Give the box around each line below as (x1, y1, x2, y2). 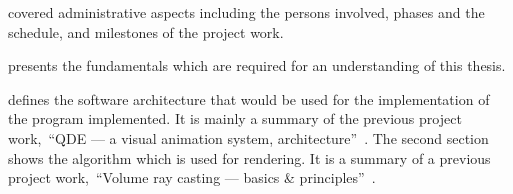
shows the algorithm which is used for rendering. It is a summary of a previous (8, 147, 491, 168)
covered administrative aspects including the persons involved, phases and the (8, 2, 485, 22)
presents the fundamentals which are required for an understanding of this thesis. (8, 55, 506, 76)
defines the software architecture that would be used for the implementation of (8, 88, 490, 109)
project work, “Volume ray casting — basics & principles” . (8, 167, 376, 188)
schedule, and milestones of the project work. (8, 21, 284, 42)
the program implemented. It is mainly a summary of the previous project (8, 108, 462, 129)
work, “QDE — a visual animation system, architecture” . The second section (8, 127, 489, 148)
